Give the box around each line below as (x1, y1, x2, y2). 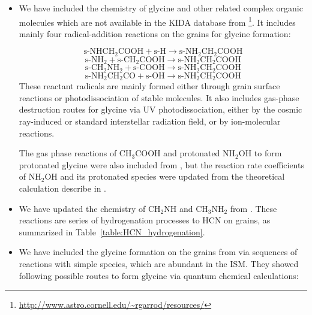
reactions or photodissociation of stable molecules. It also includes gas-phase (19, 91, 299, 104)
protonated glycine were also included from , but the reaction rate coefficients (19, 158, 304, 171)
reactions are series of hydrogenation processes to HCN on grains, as (19, 214, 271, 226)
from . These (230, 202, 277, 214)
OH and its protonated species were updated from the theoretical (44, 170, 285, 183)
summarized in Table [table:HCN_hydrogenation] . (19, 225, 205, 238)
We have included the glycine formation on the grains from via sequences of (19, 246, 298, 258)
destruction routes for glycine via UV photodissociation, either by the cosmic (19, 103, 302, 116)
